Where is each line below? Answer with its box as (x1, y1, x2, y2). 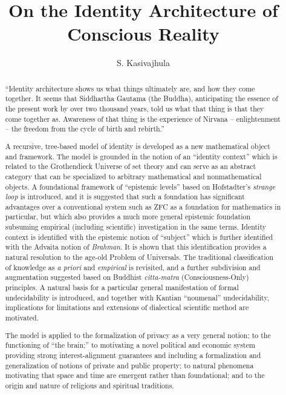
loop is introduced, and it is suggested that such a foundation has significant (5, 191, 245, 202)
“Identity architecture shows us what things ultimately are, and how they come (5, 83, 255, 93)
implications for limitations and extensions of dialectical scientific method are (5, 302, 249, 313)
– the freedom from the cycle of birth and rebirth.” (5, 124, 164, 134)
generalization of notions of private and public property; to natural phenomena (5, 360, 254, 370)
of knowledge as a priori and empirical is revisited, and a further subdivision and (5, 262, 261, 272)
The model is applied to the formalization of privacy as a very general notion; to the (5, 330, 271, 340)
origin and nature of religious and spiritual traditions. (5, 380, 174, 390)
